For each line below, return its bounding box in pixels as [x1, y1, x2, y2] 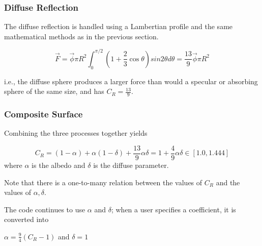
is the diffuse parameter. [93, 160, 169, 170]
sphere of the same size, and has [4, 86, 104, 96]
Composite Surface [4, 108, 83, 120]
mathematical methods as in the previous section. [4, 31, 159, 41]
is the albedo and [32, 160, 85, 170]
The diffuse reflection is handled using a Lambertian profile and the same [4, 21, 233, 32]
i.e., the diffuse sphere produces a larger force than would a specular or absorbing [4, 76, 258, 86]
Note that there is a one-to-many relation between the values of [4, 177, 202, 187]
